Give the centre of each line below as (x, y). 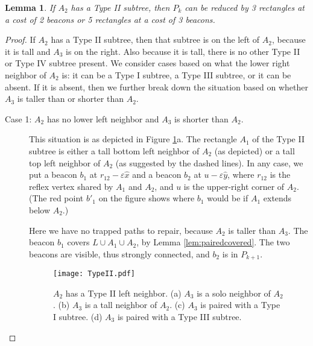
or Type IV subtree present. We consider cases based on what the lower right (147, 63)
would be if (228, 198)
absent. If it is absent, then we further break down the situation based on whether (156, 86)
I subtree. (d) (78, 316)
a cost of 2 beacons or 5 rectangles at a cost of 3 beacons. (110, 19)
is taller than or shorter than (70, 99)
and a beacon (157, 175)
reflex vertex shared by (71, 186)
